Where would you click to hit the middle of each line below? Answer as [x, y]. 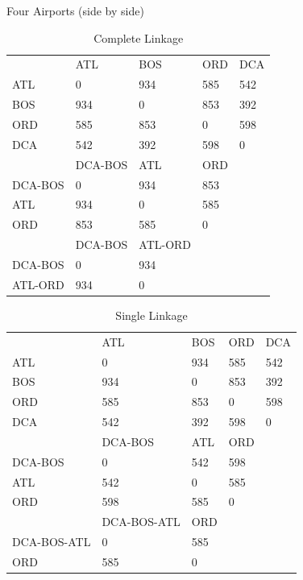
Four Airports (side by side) [75, 10]
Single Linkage [151, 315]
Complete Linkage [139, 37]
